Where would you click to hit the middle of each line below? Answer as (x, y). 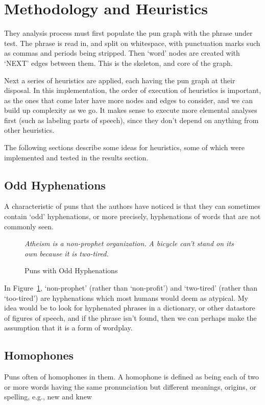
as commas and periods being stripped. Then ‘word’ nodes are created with (122, 53)
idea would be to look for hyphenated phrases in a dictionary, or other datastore (130, 308)
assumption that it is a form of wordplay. (68, 328)
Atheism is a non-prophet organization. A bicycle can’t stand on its (129, 243)
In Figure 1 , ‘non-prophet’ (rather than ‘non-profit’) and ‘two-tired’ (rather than (131, 288)
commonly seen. (29, 226)
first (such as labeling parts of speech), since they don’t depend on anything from (131, 120)
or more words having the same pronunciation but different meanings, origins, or (130, 386)
